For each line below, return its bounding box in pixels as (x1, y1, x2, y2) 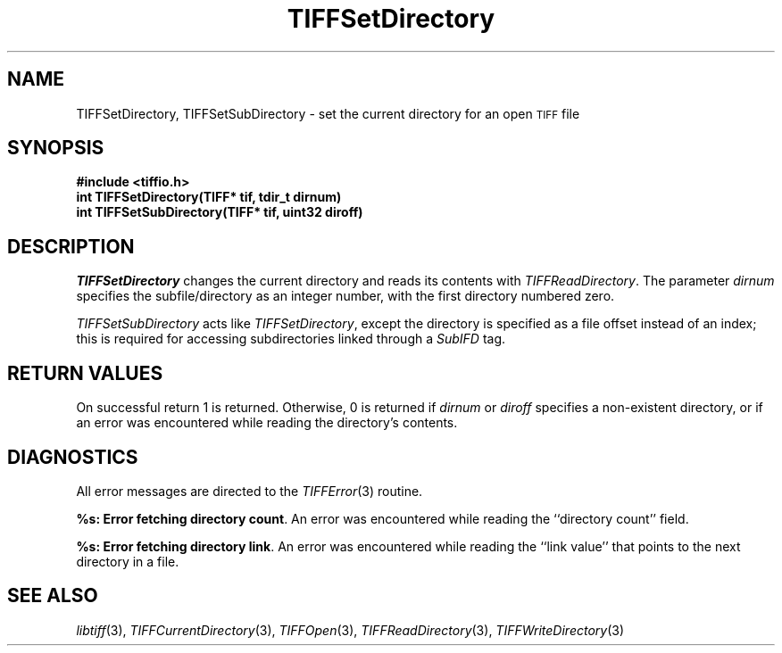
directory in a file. (76, 553, 179, 569)
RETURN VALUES (7, 361, 163, 384)
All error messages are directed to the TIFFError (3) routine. (76, 483, 423, 499)
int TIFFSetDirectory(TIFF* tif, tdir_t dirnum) (76, 189, 342, 205)
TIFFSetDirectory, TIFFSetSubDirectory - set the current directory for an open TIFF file (76, 105, 580, 121)
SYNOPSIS (7, 136, 104, 160)
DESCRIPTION (7, 235, 135, 258)
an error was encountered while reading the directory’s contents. (76, 415, 458, 431)
